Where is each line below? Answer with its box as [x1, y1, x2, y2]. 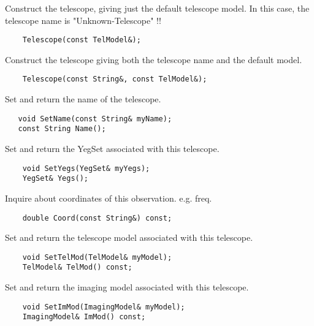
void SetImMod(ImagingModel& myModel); [22, 302, 185, 311]
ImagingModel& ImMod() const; [22, 313, 146, 322]
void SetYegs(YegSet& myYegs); [22, 164, 150, 173]
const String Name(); [18, 124, 106, 134]
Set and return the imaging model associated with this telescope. [5, 281, 249, 294]
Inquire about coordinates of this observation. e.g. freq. [5, 191, 212, 204]
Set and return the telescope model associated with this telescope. [5, 231, 253, 244]
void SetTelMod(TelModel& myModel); [22, 252, 172, 262]
